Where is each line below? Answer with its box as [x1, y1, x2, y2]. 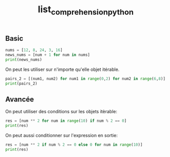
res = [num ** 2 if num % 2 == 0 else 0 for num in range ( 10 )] [5, 142, 143, 147]
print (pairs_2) [5, 81, 38, 86]
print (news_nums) [5, 57, 42, 62]
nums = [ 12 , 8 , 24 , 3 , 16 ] [5, 47, 63, 53]
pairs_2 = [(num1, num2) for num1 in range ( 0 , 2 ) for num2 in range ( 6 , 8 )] [5, 76, 166, 81]
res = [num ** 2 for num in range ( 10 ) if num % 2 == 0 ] [5, 118, 127, 123]
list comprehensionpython [38, 4, 134, 17]
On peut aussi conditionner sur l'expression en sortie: [5, 133, 118, 139]
